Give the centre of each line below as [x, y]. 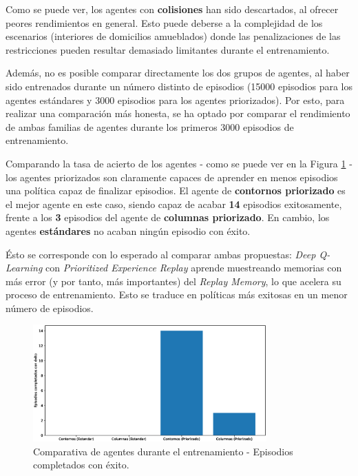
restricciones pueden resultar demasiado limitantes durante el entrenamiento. [168, 49]
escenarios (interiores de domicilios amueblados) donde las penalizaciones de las [173, 36]
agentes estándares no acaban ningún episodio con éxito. [128, 230]
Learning [24, 268]
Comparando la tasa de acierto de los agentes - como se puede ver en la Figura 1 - [179, 163]
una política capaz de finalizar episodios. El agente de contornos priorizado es [176, 190]
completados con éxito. [81, 465]
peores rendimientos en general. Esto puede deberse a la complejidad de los [164, 22]
